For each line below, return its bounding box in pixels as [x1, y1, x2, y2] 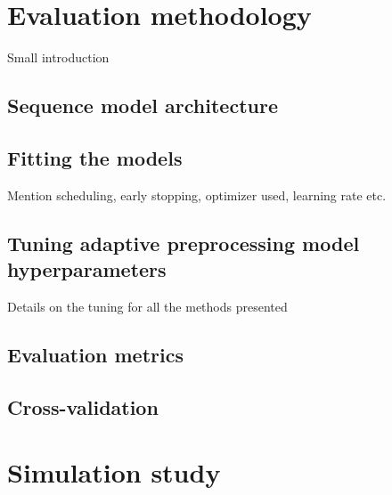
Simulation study [7, 454, 221, 491]
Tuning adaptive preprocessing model [7, 229, 360, 256]
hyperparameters [7, 256, 167, 283]
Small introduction [7, 48, 110, 67]
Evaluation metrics [7, 340, 184, 368]
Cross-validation [7, 393, 159, 420]
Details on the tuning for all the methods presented [7, 296, 288, 315]
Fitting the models [7, 143, 183, 171]
